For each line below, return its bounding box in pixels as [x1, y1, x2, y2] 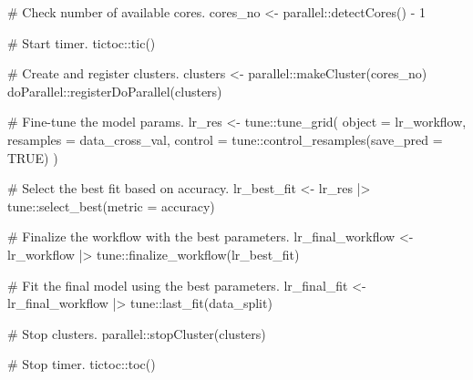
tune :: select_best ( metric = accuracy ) [7, 196, 215, 215]
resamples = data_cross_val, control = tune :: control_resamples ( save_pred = [7, 129, 443, 149]
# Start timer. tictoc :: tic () [7, 33, 156, 52]
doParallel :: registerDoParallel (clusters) [7, 81, 222, 100]
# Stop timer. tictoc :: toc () [7, 354, 156, 374]
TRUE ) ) [7, 148, 58, 167]
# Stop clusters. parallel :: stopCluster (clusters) [7, 324, 266, 343]
